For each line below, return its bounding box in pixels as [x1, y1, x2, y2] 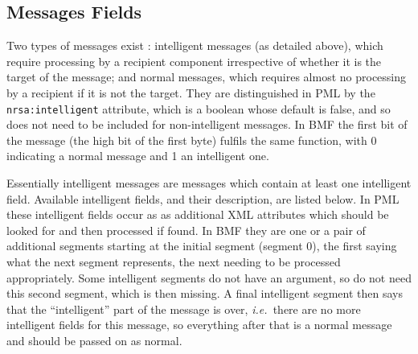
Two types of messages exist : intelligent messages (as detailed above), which [6, 37, 383, 54]
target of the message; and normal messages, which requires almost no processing [6, 68, 407, 85]
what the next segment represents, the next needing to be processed [6, 253, 341, 270]
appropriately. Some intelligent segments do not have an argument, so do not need [6, 269, 412, 286]
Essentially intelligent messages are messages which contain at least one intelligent [6, 175, 412, 191]
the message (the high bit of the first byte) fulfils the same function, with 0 [6, 131, 377, 148]
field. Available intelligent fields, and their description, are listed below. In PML [6, 190, 400, 207]
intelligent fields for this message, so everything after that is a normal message [6, 316, 392, 333]
